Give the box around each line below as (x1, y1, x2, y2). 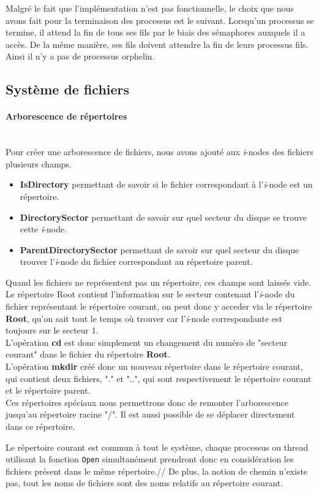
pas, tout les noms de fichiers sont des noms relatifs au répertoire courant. (6, 476, 283, 489)
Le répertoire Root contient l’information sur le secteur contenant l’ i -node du (6, 288, 295, 300)
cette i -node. (20, 223, 67, 235)
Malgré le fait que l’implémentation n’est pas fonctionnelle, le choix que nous (6, 2, 294, 14)
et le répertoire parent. (6, 384, 91, 397)
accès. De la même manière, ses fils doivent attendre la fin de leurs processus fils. (6, 37, 309, 50)
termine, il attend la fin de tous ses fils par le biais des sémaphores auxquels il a (6, 26, 306, 39)
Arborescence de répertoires (6, 110, 127, 123)
